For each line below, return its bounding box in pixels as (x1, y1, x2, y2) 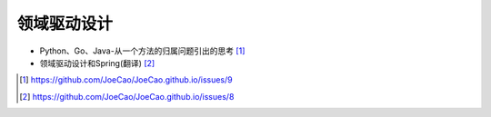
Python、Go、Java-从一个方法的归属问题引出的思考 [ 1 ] (39, 45, 245, 56)
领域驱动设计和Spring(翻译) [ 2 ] (39, 57, 155, 68)
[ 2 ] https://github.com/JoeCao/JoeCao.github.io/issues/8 (19, 91, 235, 102)
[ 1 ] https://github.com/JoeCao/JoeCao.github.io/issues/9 (19, 74, 233, 85)
